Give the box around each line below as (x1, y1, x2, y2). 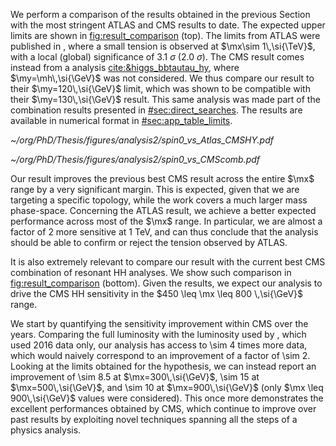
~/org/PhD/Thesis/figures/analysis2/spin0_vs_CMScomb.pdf (10, 154, 261, 165)
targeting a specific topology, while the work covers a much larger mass (10, 194, 308, 206)
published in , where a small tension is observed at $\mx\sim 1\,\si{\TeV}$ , (10, 40, 316, 52)
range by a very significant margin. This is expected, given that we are (10, 184, 300, 195)
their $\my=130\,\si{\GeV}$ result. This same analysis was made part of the (10, 94, 321, 105)
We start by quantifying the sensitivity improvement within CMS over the (10, 318, 309, 329)
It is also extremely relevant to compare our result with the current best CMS (10, 256, 326, 268)
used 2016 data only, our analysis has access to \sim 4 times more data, (10, 339, 308, 351)
